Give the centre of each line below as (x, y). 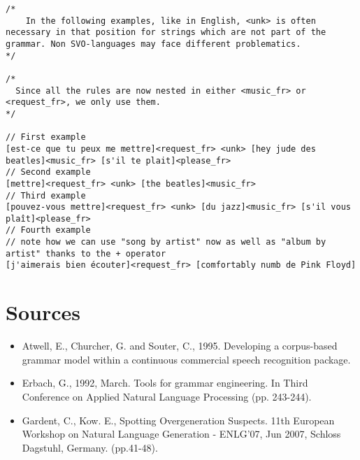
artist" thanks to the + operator (86, 253)
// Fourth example (48, 230)
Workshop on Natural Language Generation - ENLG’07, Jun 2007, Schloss (181, 434)
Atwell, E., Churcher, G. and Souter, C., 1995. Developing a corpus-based (180, 346)
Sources (43, 312)
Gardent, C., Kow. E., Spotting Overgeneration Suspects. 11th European (178, 420)
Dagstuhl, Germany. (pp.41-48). (90, 447)
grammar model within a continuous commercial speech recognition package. (186, 359)
